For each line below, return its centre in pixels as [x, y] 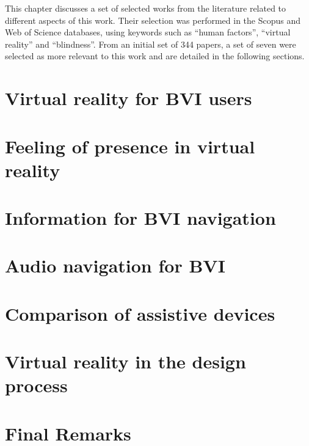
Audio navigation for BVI [115, 265]
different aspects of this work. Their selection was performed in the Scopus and [153, 20]
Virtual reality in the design [125, 361]
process [36, 385]
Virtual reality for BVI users [129, 98]
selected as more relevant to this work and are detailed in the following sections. [155, 56]
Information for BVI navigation [140, 218]
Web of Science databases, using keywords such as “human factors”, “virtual [148, 32]
